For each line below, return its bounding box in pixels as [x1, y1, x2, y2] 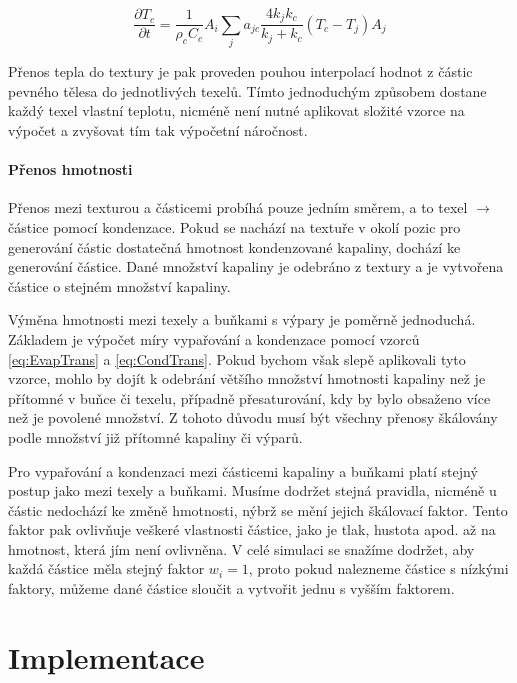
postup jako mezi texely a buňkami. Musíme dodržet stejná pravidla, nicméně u [8, 480, 497, 501]
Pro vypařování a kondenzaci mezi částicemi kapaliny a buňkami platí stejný [8, 460, 478, 481]
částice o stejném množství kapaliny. [8, 275, 231, 296]
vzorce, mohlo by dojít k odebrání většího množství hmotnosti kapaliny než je [8, 368, 486, 389]
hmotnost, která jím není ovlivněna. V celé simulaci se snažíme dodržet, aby [8, 538, 475, 559]
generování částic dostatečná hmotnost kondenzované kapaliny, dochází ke [8, 236, 461, 257]
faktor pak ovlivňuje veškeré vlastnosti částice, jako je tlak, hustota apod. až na [8, 519, 496, 540]
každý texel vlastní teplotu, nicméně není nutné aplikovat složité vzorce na [8, 100, 465, 121]
